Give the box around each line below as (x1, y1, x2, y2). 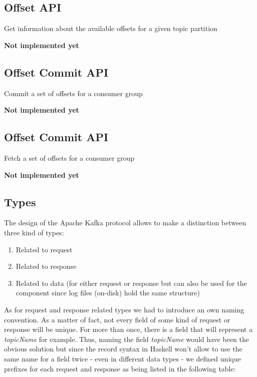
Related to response (16, 261, 77, 271)
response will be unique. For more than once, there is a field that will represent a (4, 324, 253, 334)
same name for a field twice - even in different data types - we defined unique (4, 353, 241, 363)
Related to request (16, 244, 73, 254)
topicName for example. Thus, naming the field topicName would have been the (4, 333, 249, 344)
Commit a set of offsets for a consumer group (4, 88, 143, 98)
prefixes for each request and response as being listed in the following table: (4, 363, 236, 373)
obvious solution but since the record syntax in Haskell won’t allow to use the (4, 343, 242, 354)
